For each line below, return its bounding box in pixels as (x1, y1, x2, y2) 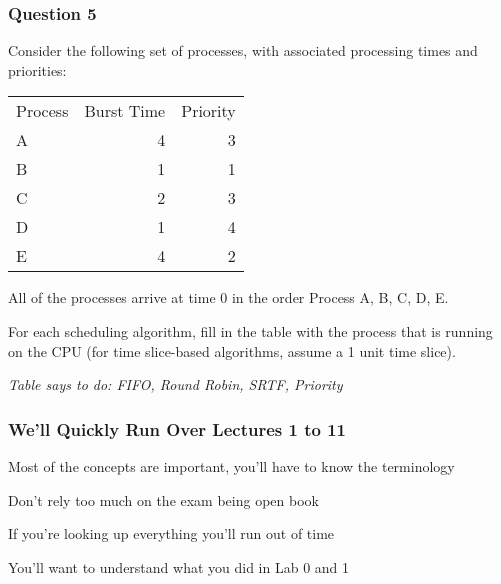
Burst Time (84, 99, 166, 123)
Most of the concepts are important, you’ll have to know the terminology (8, 456, 455, 476)
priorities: (8, 59, 67, 80)
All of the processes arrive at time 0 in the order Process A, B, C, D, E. (8, 287, 449, 308)
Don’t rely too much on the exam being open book (8, 489, 319, 510)
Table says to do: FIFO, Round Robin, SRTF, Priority (8, 374, 343, 395)
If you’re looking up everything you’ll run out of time (8, 523, 335, 544)
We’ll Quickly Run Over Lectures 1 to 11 (8, 416, 346, 441)
